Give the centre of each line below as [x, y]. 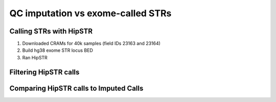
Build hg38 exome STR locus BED [57, 50]
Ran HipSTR [35, 57]
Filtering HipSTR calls [44, 72]
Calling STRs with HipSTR [51, 31]
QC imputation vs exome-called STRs [90, 13]
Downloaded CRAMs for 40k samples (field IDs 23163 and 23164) [91, 44]
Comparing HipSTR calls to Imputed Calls [76, 88]
